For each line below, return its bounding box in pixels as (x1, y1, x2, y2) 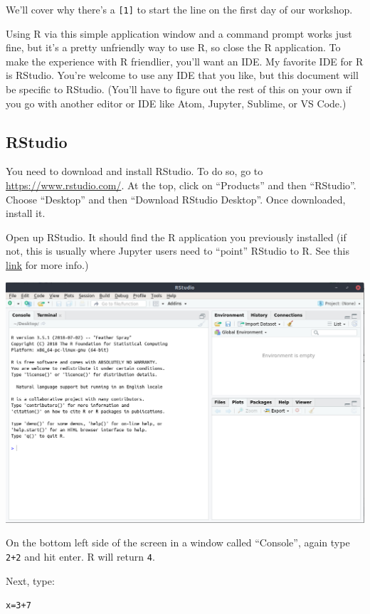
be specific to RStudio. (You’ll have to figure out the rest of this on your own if (6, 82, 351, 97)
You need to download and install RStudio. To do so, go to (6, 164, 263, 179)
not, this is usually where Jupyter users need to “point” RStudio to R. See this (6, 243, 349, 258)
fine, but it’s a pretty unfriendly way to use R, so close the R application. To (6, 40, 341, 55)
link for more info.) (6, 257, 89, 272)
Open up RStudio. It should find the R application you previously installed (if (6, 229, 347, 244)
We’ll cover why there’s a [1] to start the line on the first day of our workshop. (6, 2, 353, 16)
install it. (6, 206, 46, 221)
